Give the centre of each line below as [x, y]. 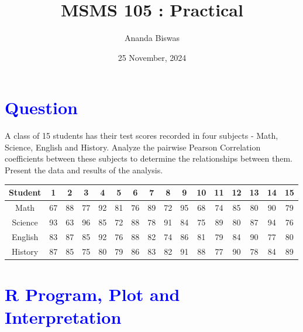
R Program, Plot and [92, 294]
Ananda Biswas [152, 38]
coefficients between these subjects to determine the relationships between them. [149, 158]
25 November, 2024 [152, 57]
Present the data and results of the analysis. [84, 170]
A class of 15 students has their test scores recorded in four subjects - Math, [142, 136]
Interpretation [63, 316]
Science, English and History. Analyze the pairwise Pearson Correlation [133, 147]
